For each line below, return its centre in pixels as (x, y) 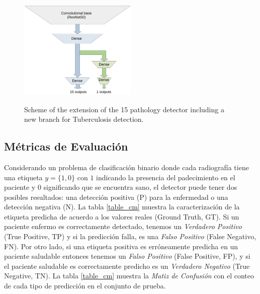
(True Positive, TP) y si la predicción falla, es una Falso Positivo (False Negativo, (130, 236)
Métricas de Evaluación (66, 146)
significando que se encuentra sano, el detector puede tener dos (140, 187)
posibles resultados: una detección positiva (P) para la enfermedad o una (116, 197)
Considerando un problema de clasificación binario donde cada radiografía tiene (126, 167)
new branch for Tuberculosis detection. (84, 119)
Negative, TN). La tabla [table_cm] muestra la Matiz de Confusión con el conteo (129, 276)
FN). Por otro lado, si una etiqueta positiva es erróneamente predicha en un (121, 246)
